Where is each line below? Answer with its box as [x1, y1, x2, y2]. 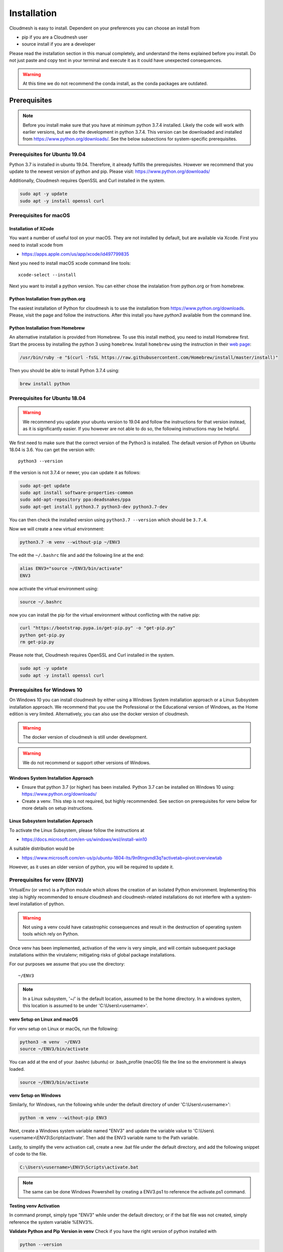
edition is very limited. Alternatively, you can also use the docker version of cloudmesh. [9, 711, 189, 717]
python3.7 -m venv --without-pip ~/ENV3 [19, 539, 120, 545]
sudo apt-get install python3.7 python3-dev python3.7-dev [19, 504, 167, 509]
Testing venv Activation [9, 1202, 60, 1209]
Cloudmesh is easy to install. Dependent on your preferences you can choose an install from [9, 25, 200, 31]
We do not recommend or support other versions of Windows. [22, 759, 151, 766]
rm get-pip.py [19, 639, 54, 645]
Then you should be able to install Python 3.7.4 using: [9, 367, 119, 373]
